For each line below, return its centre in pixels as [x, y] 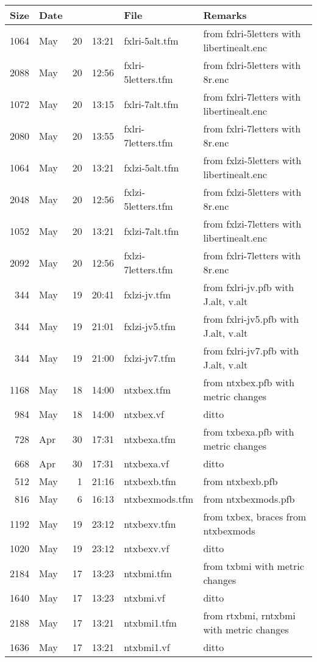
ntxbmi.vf [144, 598]
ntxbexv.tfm [150, 523]
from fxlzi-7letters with [252, 224]
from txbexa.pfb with [249, 432]
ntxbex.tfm [148, 389]
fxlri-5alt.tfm [151, 40]
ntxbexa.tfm [150, 439]
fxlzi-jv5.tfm [150, 326]
